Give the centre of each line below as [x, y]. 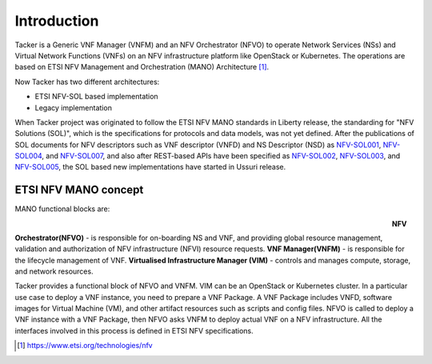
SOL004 [28, 156]
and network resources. [54, 271]
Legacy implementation [73, 107]
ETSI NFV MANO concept [79, 190]
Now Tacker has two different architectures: [87, 82]
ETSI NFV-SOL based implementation [97, 97]
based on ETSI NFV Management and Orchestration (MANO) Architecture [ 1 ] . [142, 67]
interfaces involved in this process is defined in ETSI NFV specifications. [134, 330]
